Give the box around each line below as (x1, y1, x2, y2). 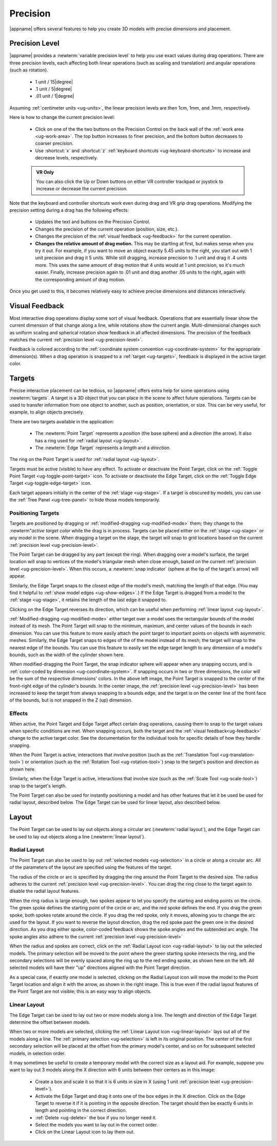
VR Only (36, 169, 54, 175)
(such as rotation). (9, 67, 48, 73)
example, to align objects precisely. (9, 409, 84, 415)
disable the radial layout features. (9, 888, 80, 894)
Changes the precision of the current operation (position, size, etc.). (35, 226, 179, 232)
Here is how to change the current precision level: (9, 114, 115, 120)
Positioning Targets (9, 510, 60, 516)
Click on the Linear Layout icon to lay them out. (35, 1129, 135, 1135)
